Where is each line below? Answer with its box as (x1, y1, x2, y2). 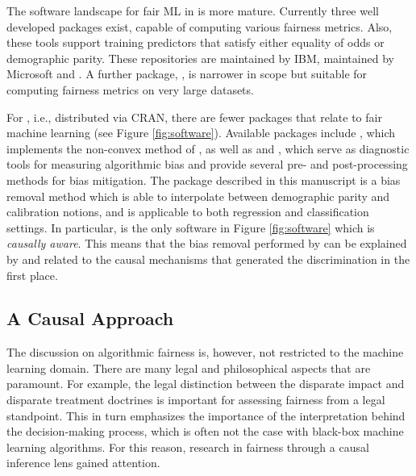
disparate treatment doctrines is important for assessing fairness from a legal (6, 391, 385, 408)
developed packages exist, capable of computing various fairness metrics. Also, (6, 18, 393, 35)
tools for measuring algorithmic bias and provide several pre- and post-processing (6, 156, 408, 173)
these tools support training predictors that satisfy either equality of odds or (6, 34, 385, 51)
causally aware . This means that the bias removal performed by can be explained (6, 235, 407, 252)
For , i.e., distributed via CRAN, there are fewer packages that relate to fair (6, 108, 382, 125)
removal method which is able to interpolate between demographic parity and (6, 187, 390, 204)
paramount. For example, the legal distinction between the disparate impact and (6, 375, 405, 392)
